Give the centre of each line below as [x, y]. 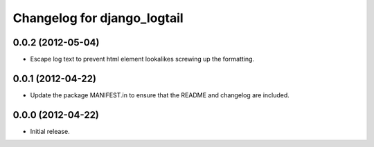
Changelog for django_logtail [98, 18]
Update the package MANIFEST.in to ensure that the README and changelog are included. [160, 95]
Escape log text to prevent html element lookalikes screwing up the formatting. [142, 59]
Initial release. [50, 131]
